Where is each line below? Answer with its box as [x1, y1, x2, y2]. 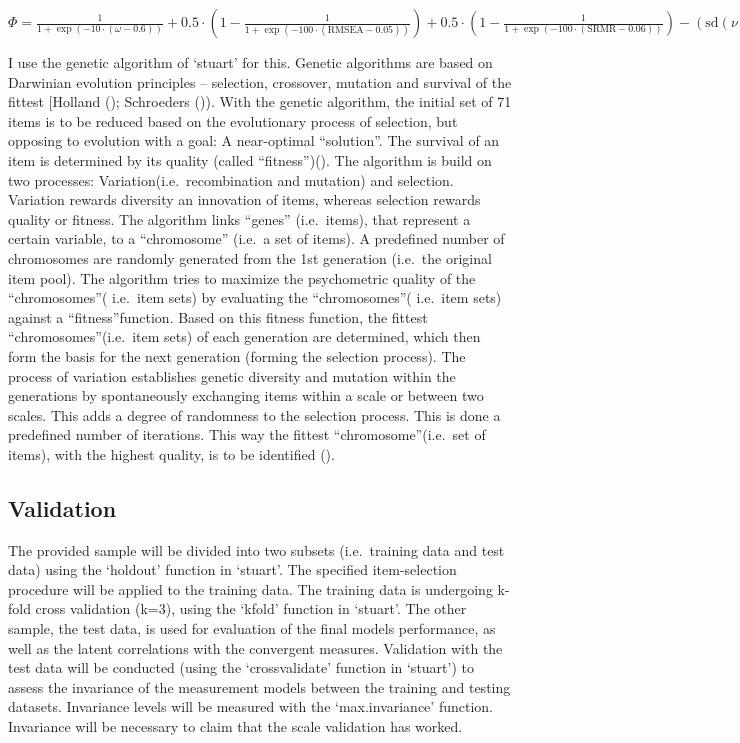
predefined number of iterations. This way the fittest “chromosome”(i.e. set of [8, 424, 486, 445]
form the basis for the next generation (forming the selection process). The [8, 345, 466, 366]
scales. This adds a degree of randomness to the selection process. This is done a [8, 404, 501, 425]
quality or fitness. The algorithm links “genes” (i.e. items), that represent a [8, 208, 471, 229]
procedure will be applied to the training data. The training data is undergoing [8, 578, 493, 599]
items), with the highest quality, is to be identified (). [8, 443, 335, 464]
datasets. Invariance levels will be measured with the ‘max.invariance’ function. [8, 696, 493, 717]
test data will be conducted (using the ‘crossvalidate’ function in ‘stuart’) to [8, 657, 474, 678]
